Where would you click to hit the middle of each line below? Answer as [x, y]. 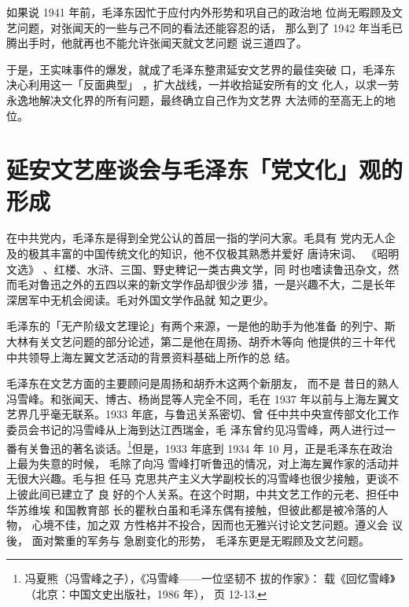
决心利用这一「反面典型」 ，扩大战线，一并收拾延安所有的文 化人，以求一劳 [203, 85]
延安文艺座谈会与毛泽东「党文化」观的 [205, 169]
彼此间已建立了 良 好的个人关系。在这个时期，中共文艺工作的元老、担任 [203, 494]
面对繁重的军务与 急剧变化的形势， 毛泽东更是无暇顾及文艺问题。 [201, 540]
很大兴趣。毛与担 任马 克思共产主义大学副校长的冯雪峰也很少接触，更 [197, 478]
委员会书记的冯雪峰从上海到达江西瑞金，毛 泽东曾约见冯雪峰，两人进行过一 [201, 429]
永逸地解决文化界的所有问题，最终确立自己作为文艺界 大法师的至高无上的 [195, 99]
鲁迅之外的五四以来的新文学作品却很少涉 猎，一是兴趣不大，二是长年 [217, 284]
